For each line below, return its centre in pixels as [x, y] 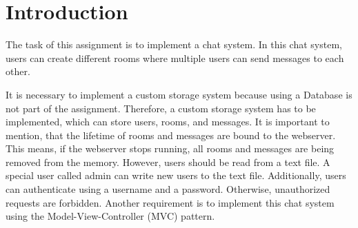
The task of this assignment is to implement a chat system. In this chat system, [174, 44]
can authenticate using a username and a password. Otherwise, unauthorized [168, 189]
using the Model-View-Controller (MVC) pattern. [110, 216]
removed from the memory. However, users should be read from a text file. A [168, 162]
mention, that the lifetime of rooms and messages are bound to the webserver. [171, 135]
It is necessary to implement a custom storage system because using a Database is [179, 94]
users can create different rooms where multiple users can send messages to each [175, 58]
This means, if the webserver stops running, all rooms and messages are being [170, 148]
